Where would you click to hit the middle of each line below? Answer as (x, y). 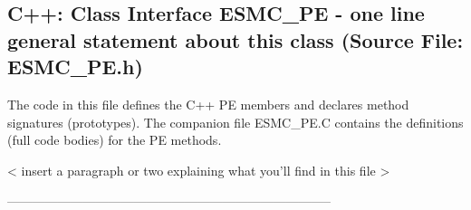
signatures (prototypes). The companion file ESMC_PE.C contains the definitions (235, 122)
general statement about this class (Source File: (235, 39)
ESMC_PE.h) (75, 67)
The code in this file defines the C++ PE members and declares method (208, 104)
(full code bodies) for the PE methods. (115, 140)
